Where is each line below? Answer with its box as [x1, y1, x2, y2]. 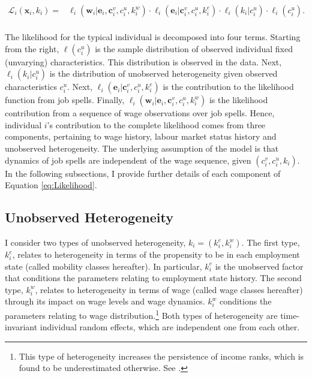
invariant [5, 321, 38, 333]
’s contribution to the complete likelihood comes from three [47, 118, 266, 131]
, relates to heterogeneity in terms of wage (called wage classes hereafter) [35, 283, 303, 295]
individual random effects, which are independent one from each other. [40, 321, 300, 333]
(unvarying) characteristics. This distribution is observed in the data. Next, [5, 55, 282, 68]
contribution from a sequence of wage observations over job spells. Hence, [5, 107, 275, 119]
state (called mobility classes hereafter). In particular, [5, 260, 202, 272]
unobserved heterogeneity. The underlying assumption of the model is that [5, 142, 279, 155]
